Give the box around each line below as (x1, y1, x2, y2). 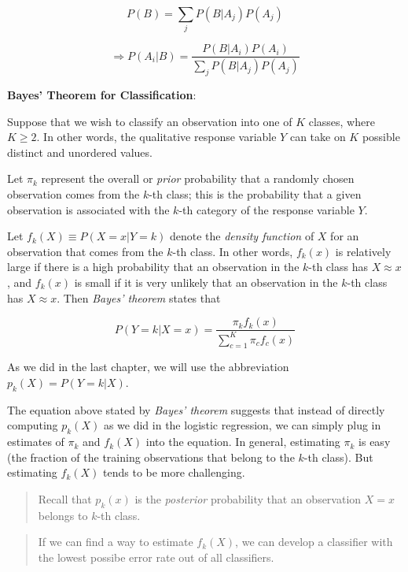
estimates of (7, 433, 64, 450)
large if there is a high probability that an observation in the (7, 258, 300, 275)
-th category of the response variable (178, 201, 355, 217)
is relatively (335, 243, 391, 259)
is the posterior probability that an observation (134, 490, 362, 507)
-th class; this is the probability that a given (149, 186, 362, 202)
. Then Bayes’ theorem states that (57, 289, 221, 306)
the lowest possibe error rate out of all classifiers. (38, 548, 274, 565)
